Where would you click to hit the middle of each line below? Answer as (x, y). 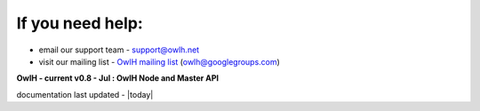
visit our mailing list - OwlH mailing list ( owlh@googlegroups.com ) (159, 61)
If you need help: (80, 23)
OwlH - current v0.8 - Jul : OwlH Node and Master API (118, 78)
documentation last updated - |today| (85, 94)
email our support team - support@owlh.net (119, 50)
